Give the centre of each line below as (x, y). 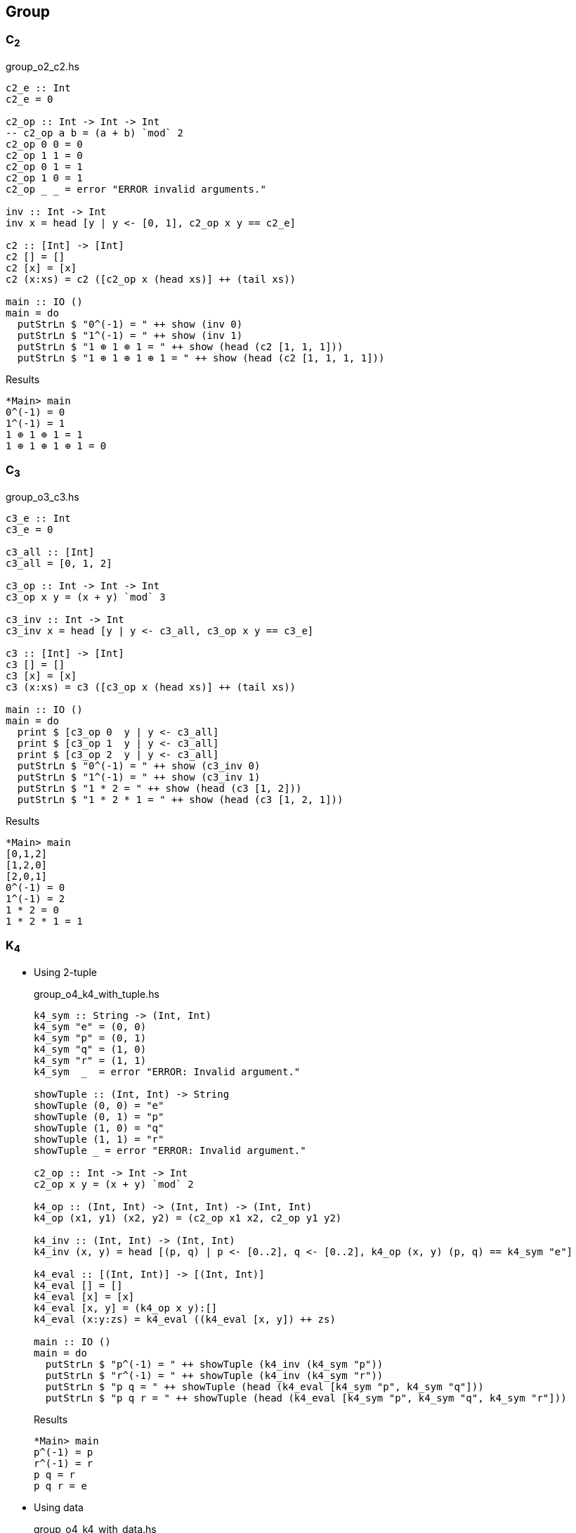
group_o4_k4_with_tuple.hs (97, 994)
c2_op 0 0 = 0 (44, 145)
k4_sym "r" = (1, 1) (90, 1061)
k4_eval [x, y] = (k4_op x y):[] (126, 1308)
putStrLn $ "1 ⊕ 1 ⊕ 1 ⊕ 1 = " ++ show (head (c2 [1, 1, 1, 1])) (201, 358)
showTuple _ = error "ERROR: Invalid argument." (170, 1151)
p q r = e (60, 1486)
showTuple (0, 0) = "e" (99, 1106)
